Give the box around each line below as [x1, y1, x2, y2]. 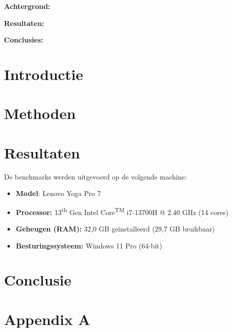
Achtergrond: [4, 1, 50, 11]
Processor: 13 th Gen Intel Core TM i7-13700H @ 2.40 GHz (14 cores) [15, 205, 228, 217]
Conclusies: [4, 34, 43, 45]
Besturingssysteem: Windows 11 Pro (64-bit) [15, 240, 162, 250]
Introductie [4, 63, 83, 84]
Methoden [4, 103, 76, 123]
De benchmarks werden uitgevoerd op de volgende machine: [4, 171, 187, 181]
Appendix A [4, 308, 90, 329]
